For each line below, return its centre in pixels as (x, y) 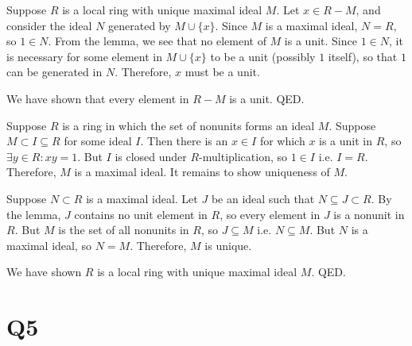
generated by (140, 25)
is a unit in (346, 141)
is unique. (228, 245)
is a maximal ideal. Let (142, 198)
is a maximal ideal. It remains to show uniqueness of (202, 172)
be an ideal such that (263, 198)
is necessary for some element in (84, 56)
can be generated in (54, 72)
